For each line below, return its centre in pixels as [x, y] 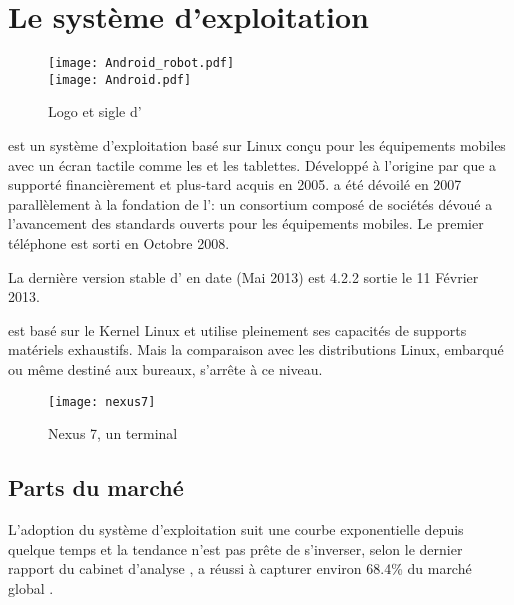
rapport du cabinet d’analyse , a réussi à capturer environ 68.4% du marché [240, 568]
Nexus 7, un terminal [113, 433]
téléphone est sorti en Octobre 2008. [119, 243]
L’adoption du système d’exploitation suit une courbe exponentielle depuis [236, 529]
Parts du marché [96, 487]
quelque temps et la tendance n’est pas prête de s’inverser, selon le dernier [235, 548]
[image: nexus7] [102, 401]
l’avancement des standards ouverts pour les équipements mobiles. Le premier [246, 223]
